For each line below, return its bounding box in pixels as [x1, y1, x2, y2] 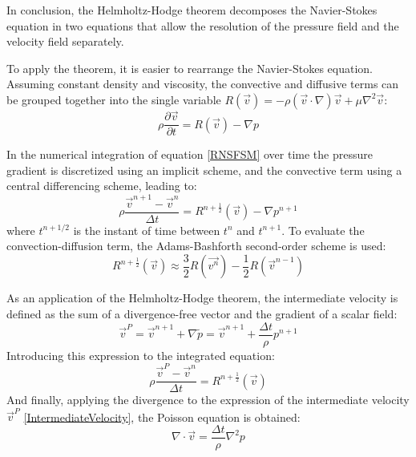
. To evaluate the [281, 221, 365, 238]
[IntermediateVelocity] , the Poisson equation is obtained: [23, 408, 301, 425]
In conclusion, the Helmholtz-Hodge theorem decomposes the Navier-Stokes [6, 2, 378, 18]
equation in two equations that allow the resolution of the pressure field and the [6, 17, 399, 34]
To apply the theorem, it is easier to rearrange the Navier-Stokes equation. [6, 59, 374, 76]
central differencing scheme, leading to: [6, 177, 197, 194]
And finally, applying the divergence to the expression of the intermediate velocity [6, 391, 410, 408]
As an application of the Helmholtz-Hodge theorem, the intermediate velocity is [6, 289, 398, 306]
